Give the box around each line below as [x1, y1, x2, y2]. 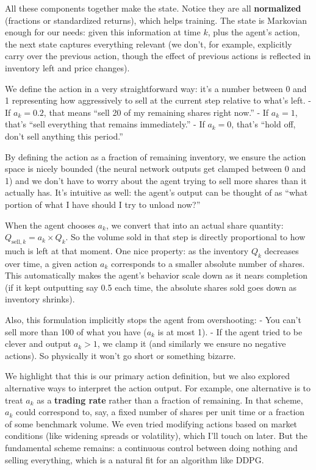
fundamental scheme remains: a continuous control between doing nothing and [5, 441, 298, 454]
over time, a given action [5, 257, 98, 269]
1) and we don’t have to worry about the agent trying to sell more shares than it [5, 174, 307, 187]
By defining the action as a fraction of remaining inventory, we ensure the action [5, 150, 306, 163]
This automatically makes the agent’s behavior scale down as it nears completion [5, 269, 307, 282]
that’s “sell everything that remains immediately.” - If [5, 118, 205, 130]
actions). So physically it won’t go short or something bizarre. [5, 349, 236, 361]
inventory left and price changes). [5, 61, 130, 74]
